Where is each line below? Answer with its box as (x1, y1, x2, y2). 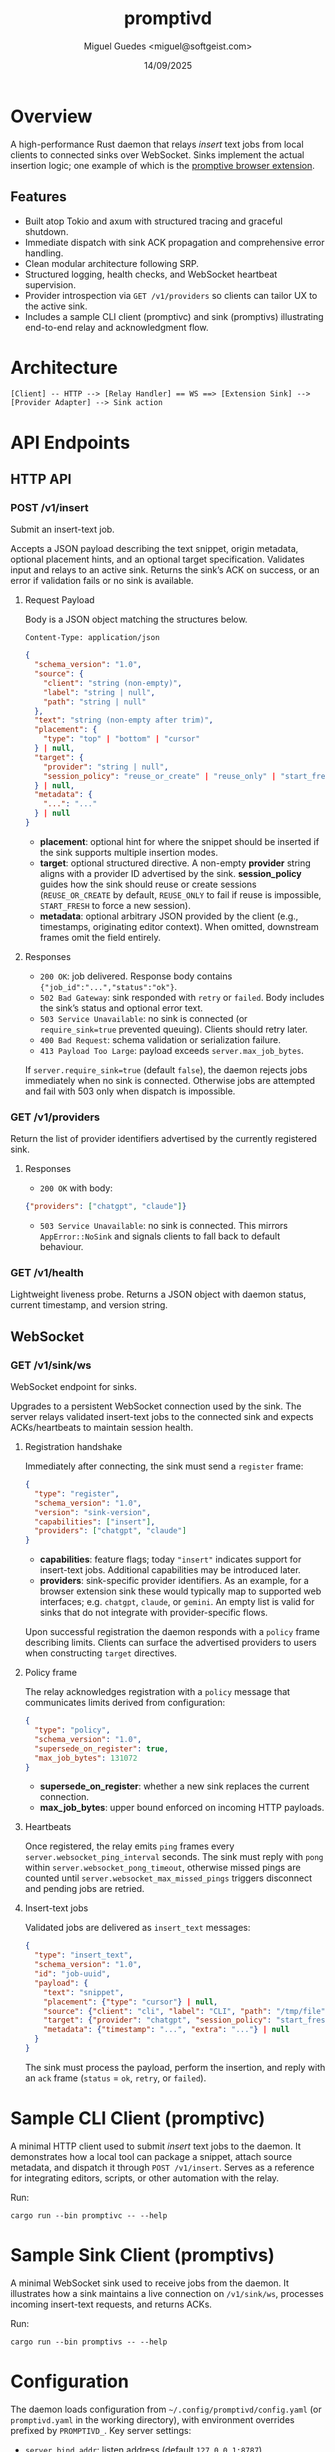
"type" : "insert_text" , (34, 1950, 133, 1961)
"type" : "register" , (34, 1488, 120, 1499)
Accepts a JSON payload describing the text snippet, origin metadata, (10, 543, 299, 555)
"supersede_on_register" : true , (34, 1743, 169, 1754)
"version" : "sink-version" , (34, 1507, 152, 1517)
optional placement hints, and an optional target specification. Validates (10, 553, 305, 566)
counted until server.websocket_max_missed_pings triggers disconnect (24, 1872, 313, 1884)
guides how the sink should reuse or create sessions (39, 878, 257, 890)
